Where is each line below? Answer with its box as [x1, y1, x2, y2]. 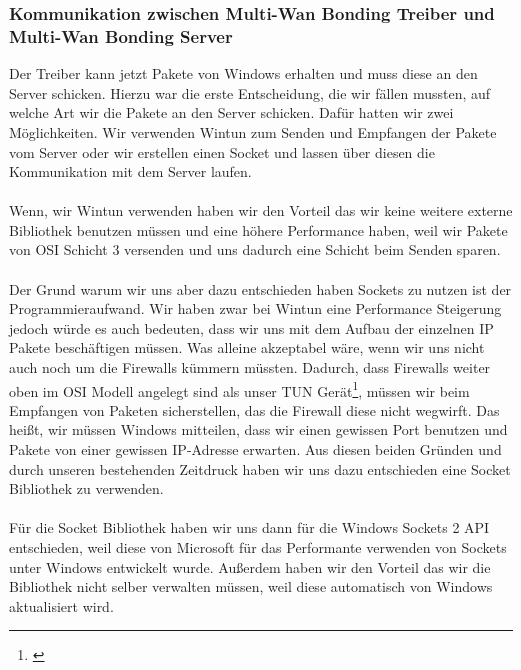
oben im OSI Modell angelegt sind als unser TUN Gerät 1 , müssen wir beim [9, 377, 470, 401]
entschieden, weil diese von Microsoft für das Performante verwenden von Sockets [9, 537, 507, 558]
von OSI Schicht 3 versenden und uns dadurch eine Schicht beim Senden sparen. [9, 239, 501, 260]
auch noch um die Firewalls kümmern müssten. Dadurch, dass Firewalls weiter [9, 357, 491, 378]
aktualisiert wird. [9, 595, 114, 616]
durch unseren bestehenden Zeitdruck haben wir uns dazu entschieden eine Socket [9, 458, 511, 479]
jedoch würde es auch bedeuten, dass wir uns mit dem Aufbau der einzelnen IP [9, 317, 494, 338]
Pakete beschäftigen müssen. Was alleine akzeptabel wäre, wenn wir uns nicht [9, 337, 485, 358]
